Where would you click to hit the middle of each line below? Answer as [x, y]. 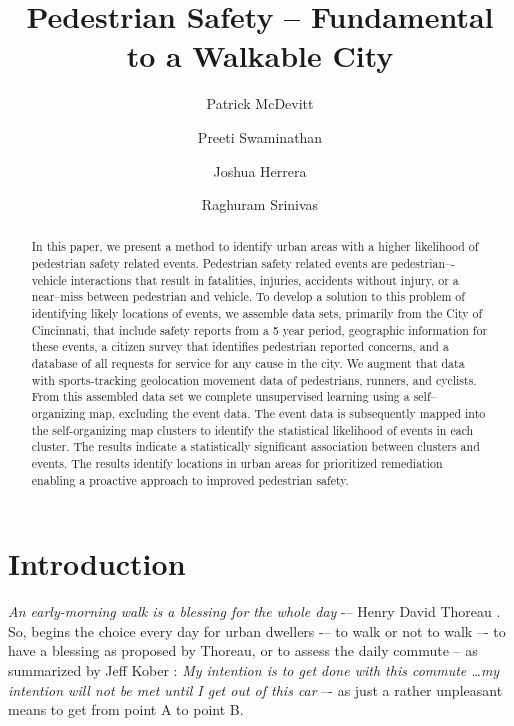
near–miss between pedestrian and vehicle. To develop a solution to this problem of [248, 296]
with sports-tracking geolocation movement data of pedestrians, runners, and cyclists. [254, 379]
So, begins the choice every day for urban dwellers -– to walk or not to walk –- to [257, 630]
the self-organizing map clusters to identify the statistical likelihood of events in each [252, 429]
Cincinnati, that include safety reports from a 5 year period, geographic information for [259, 329]
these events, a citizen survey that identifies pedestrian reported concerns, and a [240, 346]
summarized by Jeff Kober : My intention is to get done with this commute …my [254, 670]
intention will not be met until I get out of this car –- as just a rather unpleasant [255, 689]
